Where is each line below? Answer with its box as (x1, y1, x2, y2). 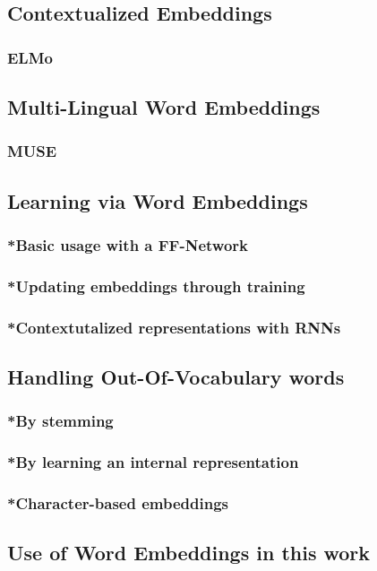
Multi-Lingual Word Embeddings (7, 93, 321, 121)
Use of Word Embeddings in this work (7, 539, 371, 567)
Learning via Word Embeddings (7, 186, 308, 214)
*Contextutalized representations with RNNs (7, 316, 341, 338)
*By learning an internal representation (7, 451, 299, 473)
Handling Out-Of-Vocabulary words (7, 362, 345, 390)
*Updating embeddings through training (7, 274, 305, 297)
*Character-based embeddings (7, 491, 228, 514)
